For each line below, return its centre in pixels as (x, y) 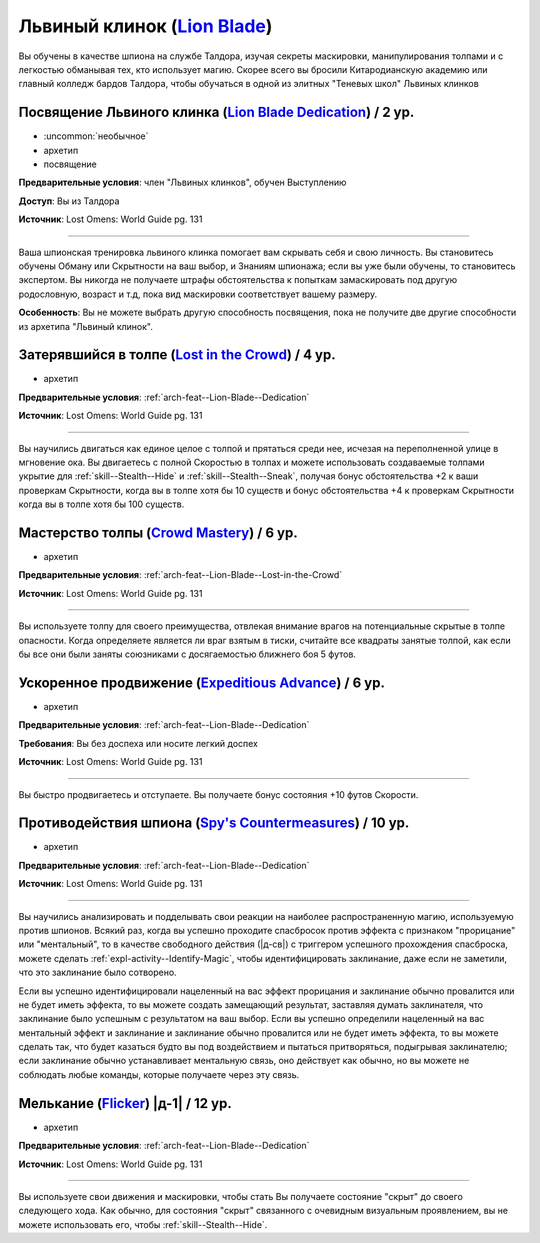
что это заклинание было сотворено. (97, 972)
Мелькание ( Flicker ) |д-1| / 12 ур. (125, 1103)
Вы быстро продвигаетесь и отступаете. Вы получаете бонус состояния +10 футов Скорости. (218, 794)
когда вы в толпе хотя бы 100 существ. (101, 504)
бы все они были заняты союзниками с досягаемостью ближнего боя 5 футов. (187, 654)
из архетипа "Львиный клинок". (86, 326)
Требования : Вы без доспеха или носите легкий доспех (138, 743)
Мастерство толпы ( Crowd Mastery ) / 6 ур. (158, 532)
